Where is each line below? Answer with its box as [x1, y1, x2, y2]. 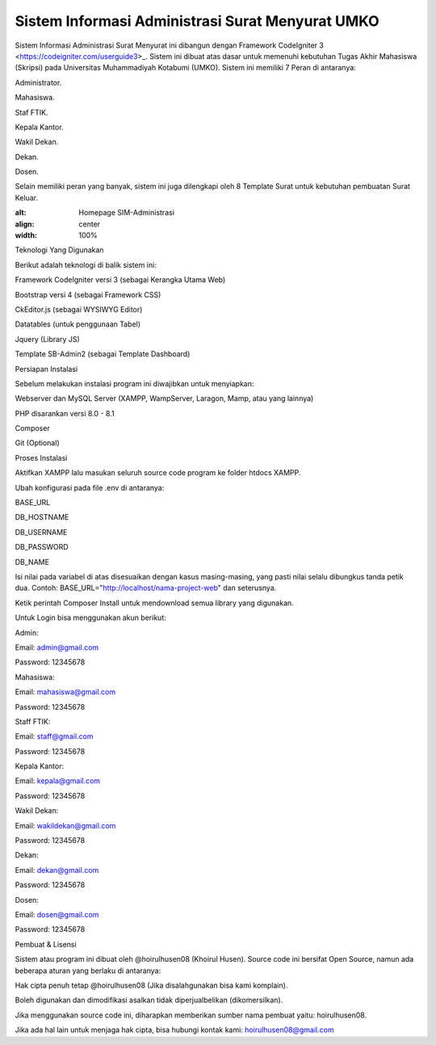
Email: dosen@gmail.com [15, 909, 99, 919]
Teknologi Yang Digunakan [15, 245, 104, 255]
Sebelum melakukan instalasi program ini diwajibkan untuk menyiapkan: [15, 378, 254, 388]
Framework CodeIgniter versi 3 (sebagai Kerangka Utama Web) [15, 275, 226, 284]
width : [15, 230, 38, 240]
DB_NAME [15, 557, 50, 567]
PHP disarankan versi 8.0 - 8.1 [15, 408, 115, 418]
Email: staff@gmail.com [15, 731, 94, 741]
